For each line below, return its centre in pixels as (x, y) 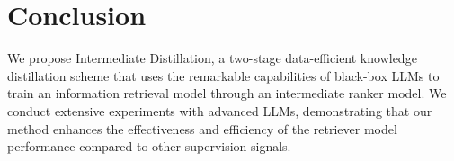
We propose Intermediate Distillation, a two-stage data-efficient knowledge (212, 58)
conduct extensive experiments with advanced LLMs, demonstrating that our (220, 110)
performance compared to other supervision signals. (149, 146)
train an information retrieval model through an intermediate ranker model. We (227, 93)
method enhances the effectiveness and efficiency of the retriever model (202, 128)
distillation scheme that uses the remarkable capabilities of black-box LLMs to (223, 75)
